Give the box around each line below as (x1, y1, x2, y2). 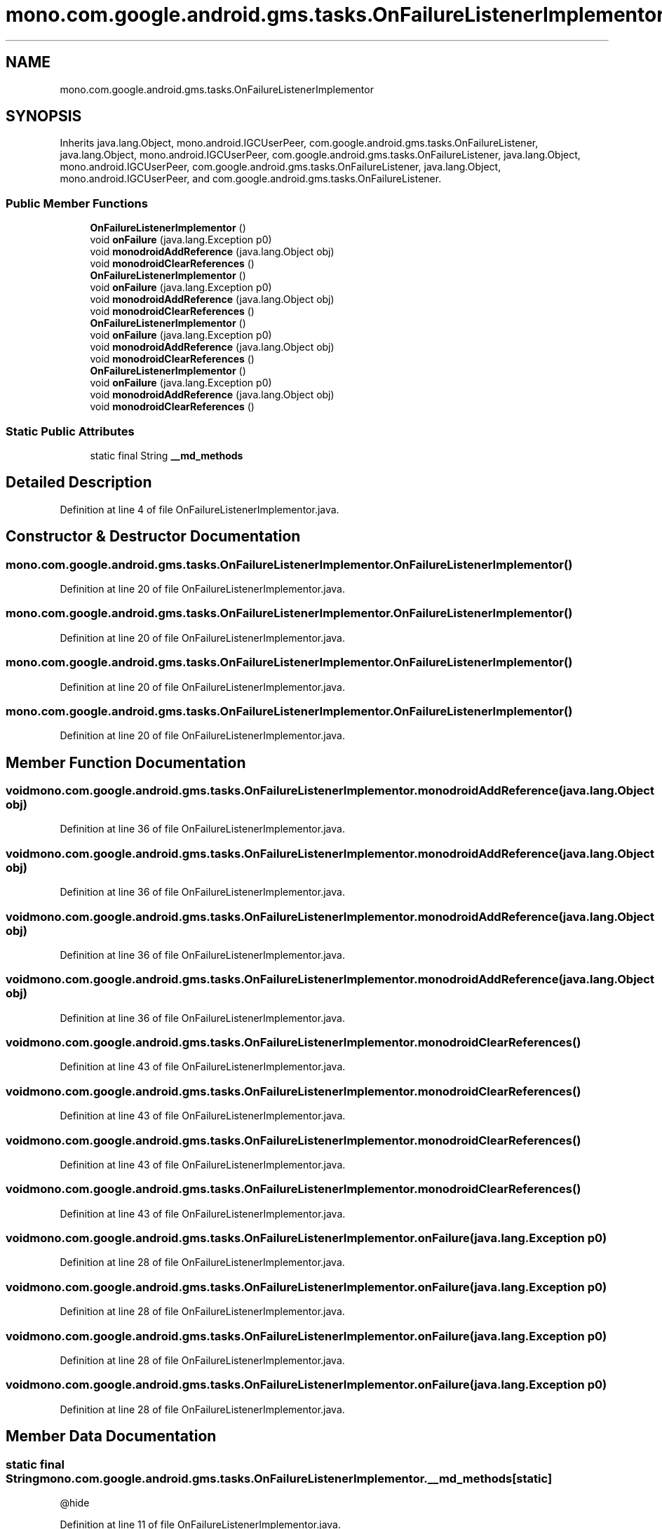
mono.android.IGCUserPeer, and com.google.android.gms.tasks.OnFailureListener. (60, 173, 442, 185)
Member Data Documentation (6, 1427, 217, 1446)
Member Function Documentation (6, 753, 246, 772)
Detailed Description (6, 473, 152, 492)
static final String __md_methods (90, 449, 243, 462)
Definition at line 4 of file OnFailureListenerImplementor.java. (60, 503, 339, 516)
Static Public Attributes (6, 424, 135, 438)
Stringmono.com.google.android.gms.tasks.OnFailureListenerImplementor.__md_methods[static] (6, 1471, 553, 1486)
